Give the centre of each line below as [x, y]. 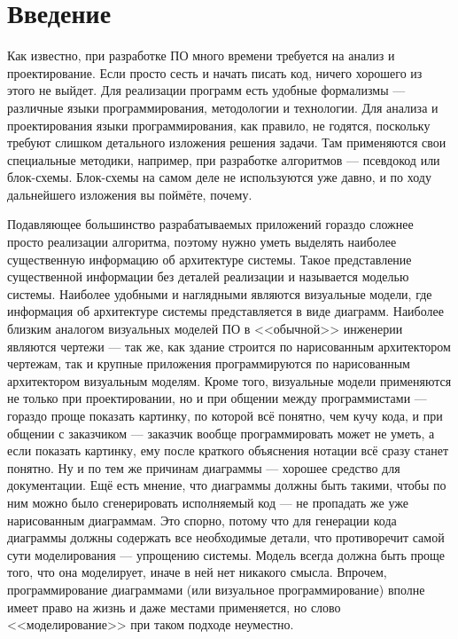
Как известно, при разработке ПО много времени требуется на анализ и [201, 55]
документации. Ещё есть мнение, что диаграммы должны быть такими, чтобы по [227, 485]
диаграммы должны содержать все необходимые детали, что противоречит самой [226, 537]
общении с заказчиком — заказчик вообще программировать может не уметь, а [221, 433]
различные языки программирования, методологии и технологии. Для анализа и [223, 107]
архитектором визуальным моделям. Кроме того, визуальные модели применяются [229, 380]
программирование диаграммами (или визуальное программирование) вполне [216, 589]
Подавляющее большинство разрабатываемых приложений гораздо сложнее [210, 224]
